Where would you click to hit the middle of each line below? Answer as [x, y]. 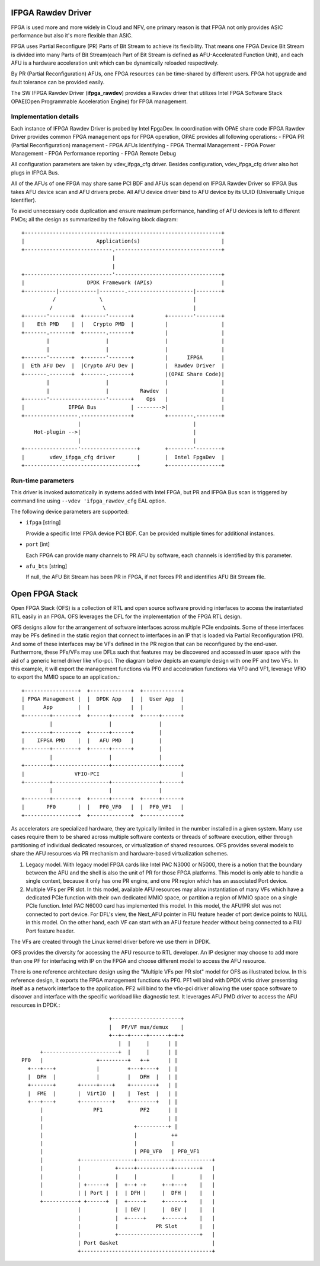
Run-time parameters [42, 481]
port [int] [38, 544]
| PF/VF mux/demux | [146, 1027]
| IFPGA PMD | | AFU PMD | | [92, 741]
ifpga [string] [43, 523]
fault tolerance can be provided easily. [58, 82]
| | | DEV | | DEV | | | [146, 1210]
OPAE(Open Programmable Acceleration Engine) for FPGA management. [99, 101]
